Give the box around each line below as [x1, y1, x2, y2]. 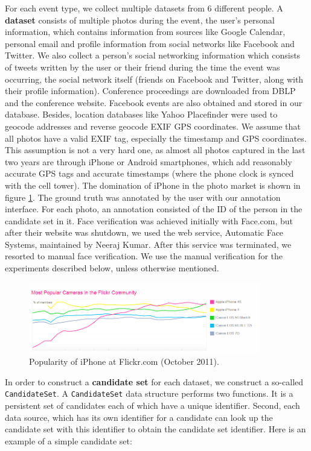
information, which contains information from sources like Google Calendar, [5, 25, 286, 38]
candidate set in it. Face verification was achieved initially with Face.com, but [5, 214, 293, 227]
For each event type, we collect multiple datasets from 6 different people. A [5, 2, 283, 14]
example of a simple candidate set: [5, 434, 132, 447]
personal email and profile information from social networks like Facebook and [5, 37, 295, 49]
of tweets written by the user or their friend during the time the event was [5, 60, 280, 73]
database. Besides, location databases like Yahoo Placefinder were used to [5, 108, 278, 121]
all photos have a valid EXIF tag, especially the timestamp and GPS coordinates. [5, 131, 307, 144]
